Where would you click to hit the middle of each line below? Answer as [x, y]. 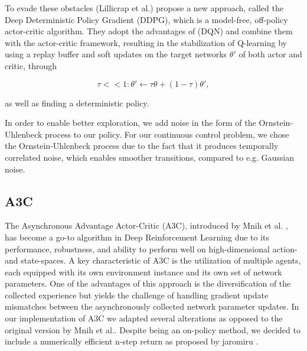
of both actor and [270, 54]
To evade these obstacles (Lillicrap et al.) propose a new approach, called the [144, 8]
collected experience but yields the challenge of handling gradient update [137, 295]
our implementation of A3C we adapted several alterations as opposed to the [144, 318]
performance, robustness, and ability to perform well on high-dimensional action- [151, 248]
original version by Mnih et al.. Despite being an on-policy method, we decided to [153, 329]
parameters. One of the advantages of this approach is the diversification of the [148, 283]
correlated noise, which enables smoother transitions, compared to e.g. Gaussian [150, 157]
